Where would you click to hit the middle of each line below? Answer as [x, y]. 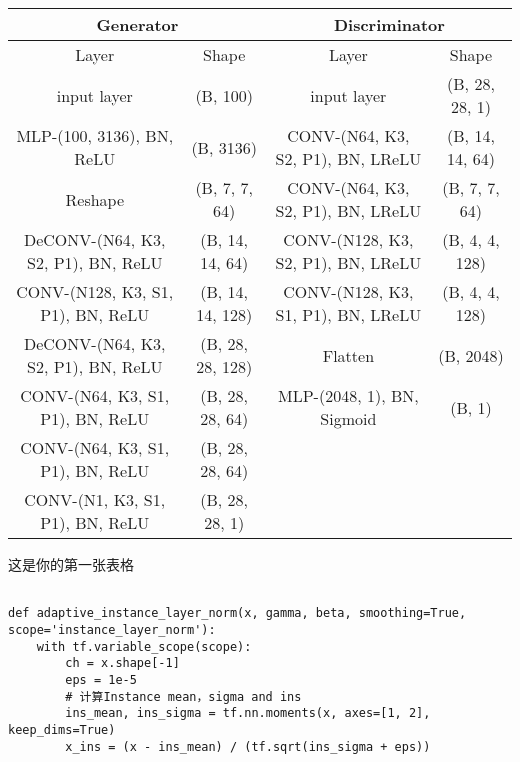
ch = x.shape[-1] [122, 663]
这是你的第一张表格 [71, 564]
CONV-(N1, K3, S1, [95, 499]
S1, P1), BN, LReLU [348, 314]
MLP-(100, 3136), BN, [95, 135]
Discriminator [389, 24]
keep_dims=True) [62, 729]
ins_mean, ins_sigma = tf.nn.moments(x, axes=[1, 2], [248, 713]
